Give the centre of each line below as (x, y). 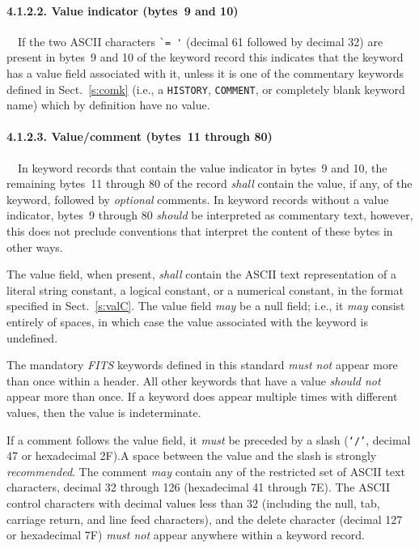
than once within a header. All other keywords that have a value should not (194, 380)
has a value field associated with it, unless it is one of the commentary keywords (205, 73)
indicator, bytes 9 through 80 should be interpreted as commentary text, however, (210, 215)
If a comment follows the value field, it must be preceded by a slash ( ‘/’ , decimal (209, 439)
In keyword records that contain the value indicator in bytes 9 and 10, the (202, 167)
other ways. (35, 247)
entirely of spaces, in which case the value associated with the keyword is (187, 322)
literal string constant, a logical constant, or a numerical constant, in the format (205, 289)
